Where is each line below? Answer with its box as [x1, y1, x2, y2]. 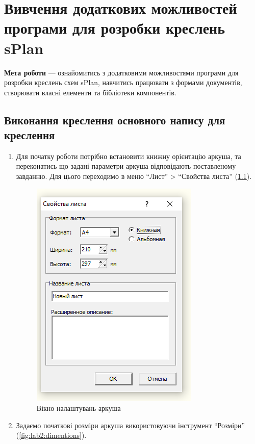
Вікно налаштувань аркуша [36, 403, 121, 413]
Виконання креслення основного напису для [4, 112, 225, 127]
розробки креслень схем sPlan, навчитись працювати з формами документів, [4, 77, 242, 88]
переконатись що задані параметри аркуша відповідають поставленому [16, 161, 236, 171]
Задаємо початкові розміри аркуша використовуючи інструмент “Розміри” [16, 420, 245, 430]
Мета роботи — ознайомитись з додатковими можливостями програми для [4, 67, 239, 77]
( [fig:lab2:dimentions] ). [16, 430, 87, 440]
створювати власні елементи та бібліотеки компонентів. [4, 87, 176, 97]
